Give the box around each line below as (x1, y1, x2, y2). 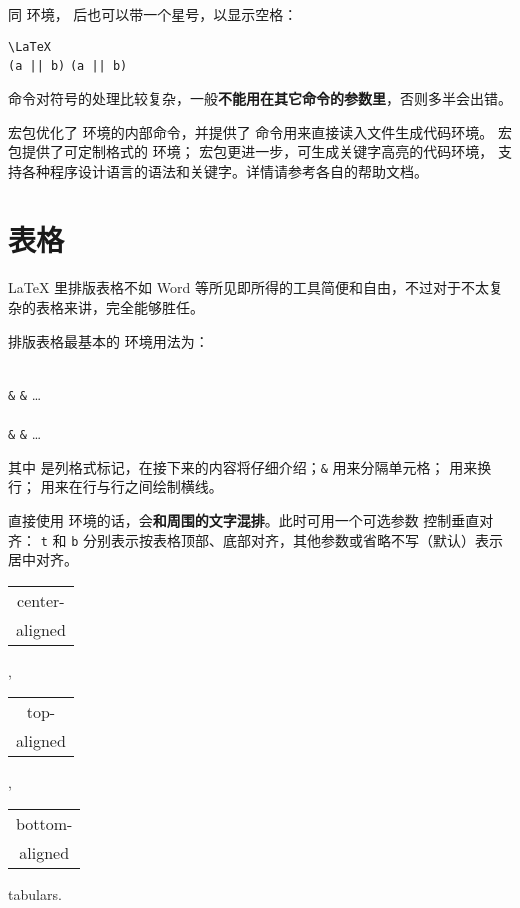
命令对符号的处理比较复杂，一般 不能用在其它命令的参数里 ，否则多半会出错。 (8, 87, 512, 108)
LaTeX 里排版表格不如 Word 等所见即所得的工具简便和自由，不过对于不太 (8, 277, 489, 298)
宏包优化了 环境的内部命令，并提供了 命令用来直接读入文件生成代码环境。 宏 (8, 121, 512, 142)
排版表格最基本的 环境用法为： (8, 330, 209, 351)
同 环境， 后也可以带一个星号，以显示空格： (8, 4, 298, 24)
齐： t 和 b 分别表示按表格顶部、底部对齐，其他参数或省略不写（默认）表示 (8, 529, 504, 550)
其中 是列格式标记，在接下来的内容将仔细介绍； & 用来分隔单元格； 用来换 (8, 456, 492, 477)
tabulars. (8, 883, 62, 904)
